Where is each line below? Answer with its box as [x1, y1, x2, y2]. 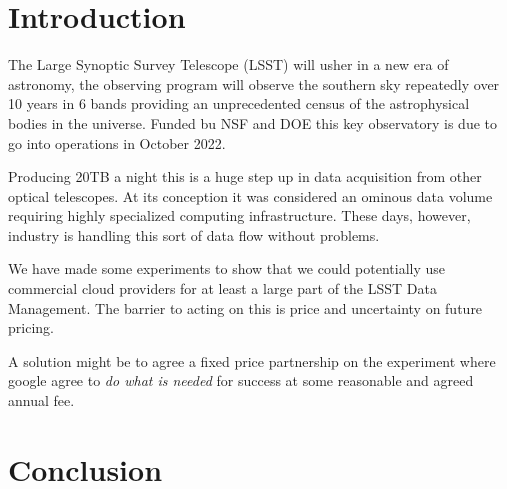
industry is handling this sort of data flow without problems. [8, 224, 380, 245]
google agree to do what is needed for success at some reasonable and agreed [8, 370, 474, 391]
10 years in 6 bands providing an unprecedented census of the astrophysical [8, 93, 470, 114]
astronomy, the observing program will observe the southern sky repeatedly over [8, 73, 500, 94]
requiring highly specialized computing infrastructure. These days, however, [8, 205, 471, 226]
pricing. [8, 317, 54, 338]
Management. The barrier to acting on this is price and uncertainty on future [8, 297, 483, 318]
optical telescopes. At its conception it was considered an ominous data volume [8, 185, 493, 206]
